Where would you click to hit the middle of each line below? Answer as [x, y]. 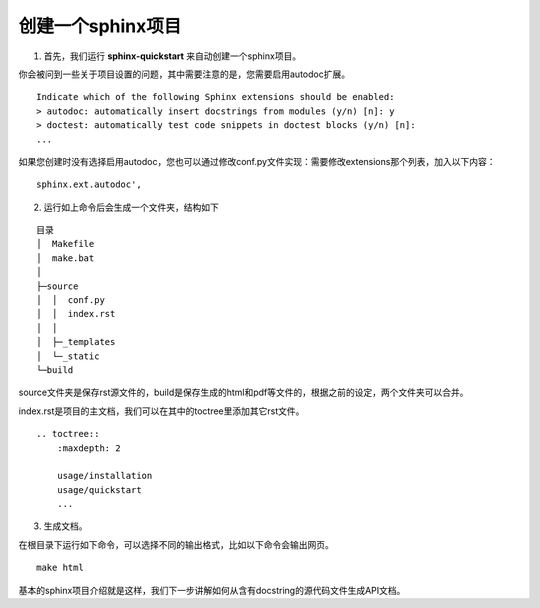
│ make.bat [65, 258]
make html [60, 568]
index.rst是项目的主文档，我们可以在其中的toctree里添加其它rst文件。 [161, 411]
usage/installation [104, 476]
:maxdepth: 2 [88, 448]
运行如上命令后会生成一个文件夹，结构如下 [131, 207]
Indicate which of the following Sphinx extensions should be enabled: [215, 97]
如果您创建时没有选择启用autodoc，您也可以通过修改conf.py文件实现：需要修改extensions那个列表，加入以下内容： [257, 161]
